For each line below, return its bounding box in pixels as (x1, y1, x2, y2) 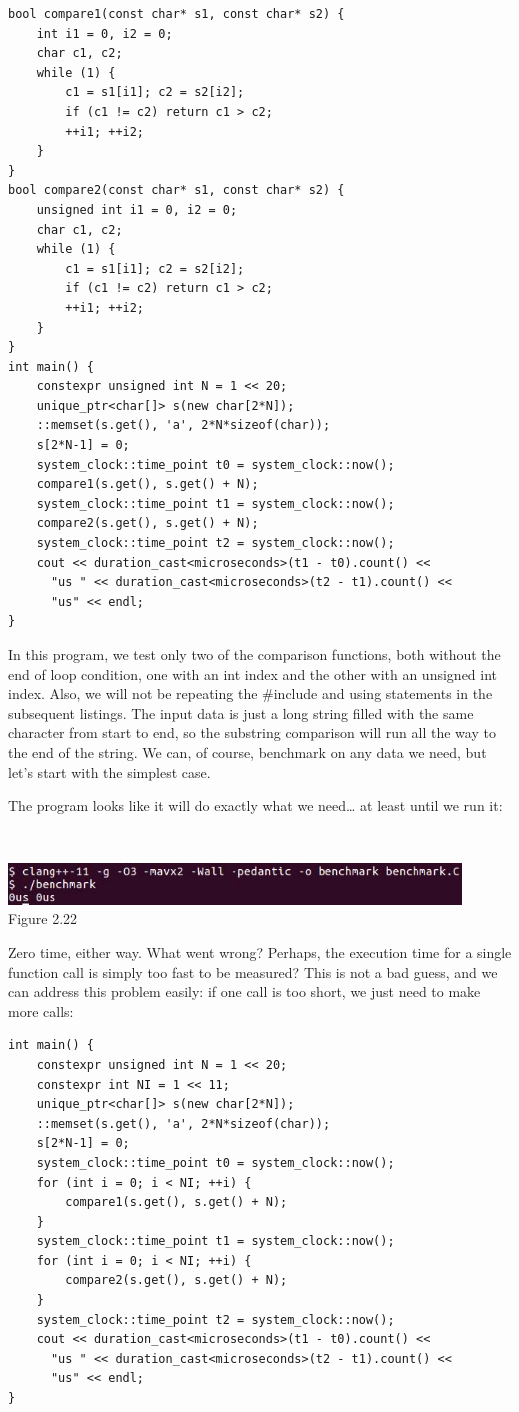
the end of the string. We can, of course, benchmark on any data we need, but (8, 741, 487, 762)
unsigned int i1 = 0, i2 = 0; (36, 202, 238, 217)
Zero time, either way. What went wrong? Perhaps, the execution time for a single (8, 941, 512, 962)
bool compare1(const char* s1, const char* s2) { (8, 7, 345, 21)
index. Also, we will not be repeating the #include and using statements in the (8, 683, 493, 704)
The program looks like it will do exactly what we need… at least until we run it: (8, 795, 503, 816)
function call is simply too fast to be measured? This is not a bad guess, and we (8, 961, 498, 982)
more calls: (8, 1000, 74, 1021)
